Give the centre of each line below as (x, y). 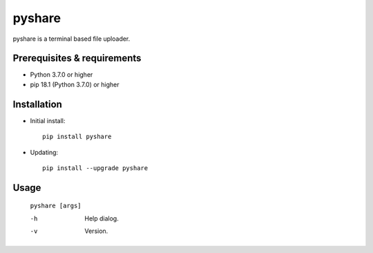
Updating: (44, 152)
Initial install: (48, 120)
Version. (96, 231)
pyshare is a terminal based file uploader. (71, 39)
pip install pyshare (77, 137)
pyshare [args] (56, 206)
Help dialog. (102, 218)
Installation (37, 104)
